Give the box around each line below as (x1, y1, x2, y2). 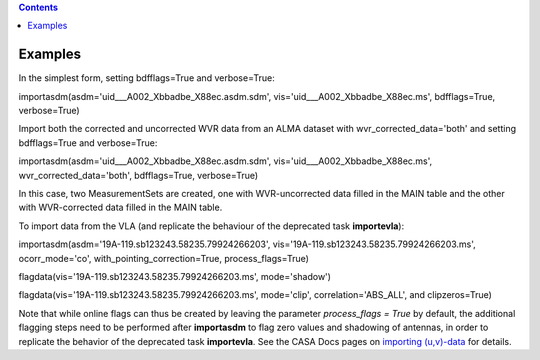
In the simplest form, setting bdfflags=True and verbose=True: (18, 72, 275, 84)
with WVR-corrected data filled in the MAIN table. (18, 201, 223, 214)
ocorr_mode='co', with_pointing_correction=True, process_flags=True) (18, 252, 310, 264)
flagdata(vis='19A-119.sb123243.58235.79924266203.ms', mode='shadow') (18, 270, 332, 282)
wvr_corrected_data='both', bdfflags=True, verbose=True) (18, 169, 259, 181)
